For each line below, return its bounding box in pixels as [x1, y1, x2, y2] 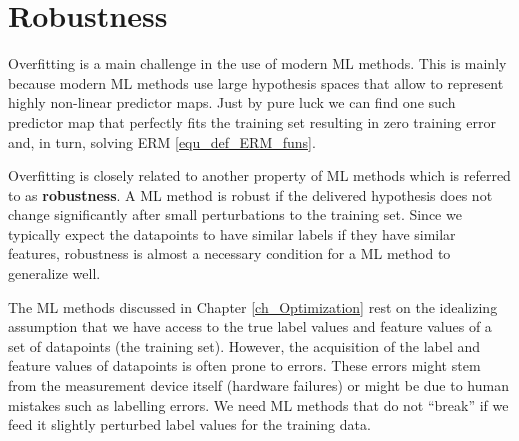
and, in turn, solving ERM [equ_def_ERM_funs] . [8, 131, 316, 152]
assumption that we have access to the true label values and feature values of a [8, 316, 492, 337]
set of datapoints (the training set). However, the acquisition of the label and [8, 335, 481, 356]
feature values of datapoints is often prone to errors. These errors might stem [8, 355, 481, 376]
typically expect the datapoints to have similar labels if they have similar [8, 223, 456, 244]
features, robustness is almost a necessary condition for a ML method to [8, 243, 451, 264]
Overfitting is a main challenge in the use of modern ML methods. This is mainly [8, 53, 507, 74]
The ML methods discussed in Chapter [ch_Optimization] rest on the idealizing [8, 296, 498, 317]
